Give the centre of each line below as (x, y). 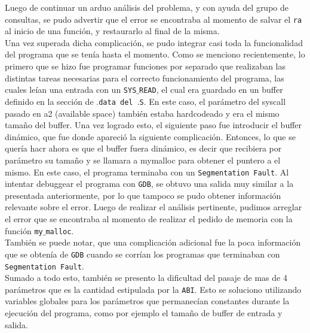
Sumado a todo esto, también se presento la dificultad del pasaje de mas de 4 (146, 278)
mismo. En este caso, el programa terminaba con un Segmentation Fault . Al (147, 172)
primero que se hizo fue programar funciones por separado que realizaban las (145, 66)
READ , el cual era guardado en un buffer (211, 90)
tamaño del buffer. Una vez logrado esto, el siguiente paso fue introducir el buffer (154, 125)
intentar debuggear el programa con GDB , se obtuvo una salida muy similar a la (149, 184)
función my (24, 230)
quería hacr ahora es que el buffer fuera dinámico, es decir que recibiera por (143, 148)
